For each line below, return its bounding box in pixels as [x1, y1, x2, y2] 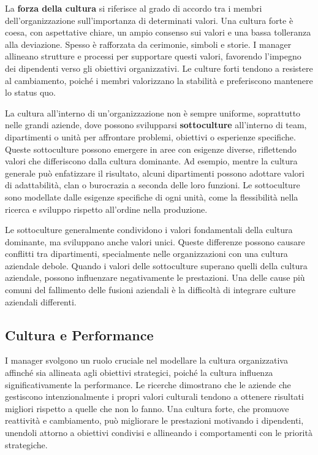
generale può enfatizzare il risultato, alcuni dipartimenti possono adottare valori [5, 166, 305, 179]
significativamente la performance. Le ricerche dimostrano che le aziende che [5, 378, 291, 391]
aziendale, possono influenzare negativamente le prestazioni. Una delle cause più [5, 271, 305, 284]
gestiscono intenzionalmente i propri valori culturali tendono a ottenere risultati [5, 390, 304, 403]
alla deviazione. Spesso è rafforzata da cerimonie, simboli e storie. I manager [5, 37, 292, 50]
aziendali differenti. [5, 295, 77, 308]
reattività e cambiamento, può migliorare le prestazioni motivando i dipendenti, [5, 414, 304, 427]
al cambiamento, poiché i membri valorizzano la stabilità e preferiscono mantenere [5, 74, 313, 86]
